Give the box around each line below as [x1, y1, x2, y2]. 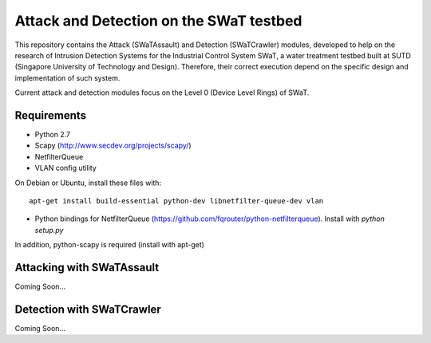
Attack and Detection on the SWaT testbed [14, 12, 302, 30]
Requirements [14, 108, 87, 122]
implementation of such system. [14, 73, 121, 83]
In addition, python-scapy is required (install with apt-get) [14, 240, 205, 250]
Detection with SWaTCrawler [14, 302, 161, 316]
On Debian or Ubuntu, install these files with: [14, 178, 162, 187]
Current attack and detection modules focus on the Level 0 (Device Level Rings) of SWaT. [14, 88, 310, 97]
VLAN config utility [34, 164, 97, 173]
